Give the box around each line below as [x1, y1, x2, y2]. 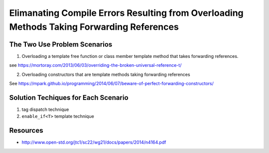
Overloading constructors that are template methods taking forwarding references [21, 71, 190, 77]
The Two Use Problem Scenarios [9, 40, 113, 49]
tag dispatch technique [21, 106, 69, 112]
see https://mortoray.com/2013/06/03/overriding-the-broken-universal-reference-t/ [9, 62, 182, 68]
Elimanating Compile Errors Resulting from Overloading [9, 7, 244, 18]
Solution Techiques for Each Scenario [9, 93, 129, 102]
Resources [9, 126, 43, 135]
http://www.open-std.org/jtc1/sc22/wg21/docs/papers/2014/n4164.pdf [21, 139, 166, 146]
